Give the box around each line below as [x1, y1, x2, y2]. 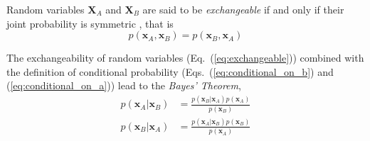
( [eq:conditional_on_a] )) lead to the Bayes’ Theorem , [6, 78, 241, 93]
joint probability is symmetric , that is [6, 16, 174, 30]
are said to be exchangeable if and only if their [142, 2, 344, 16]
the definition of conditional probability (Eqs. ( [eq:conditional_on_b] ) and [6, 64, 334, 79]
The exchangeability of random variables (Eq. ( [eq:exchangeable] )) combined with [6, 50, 364, 65]
